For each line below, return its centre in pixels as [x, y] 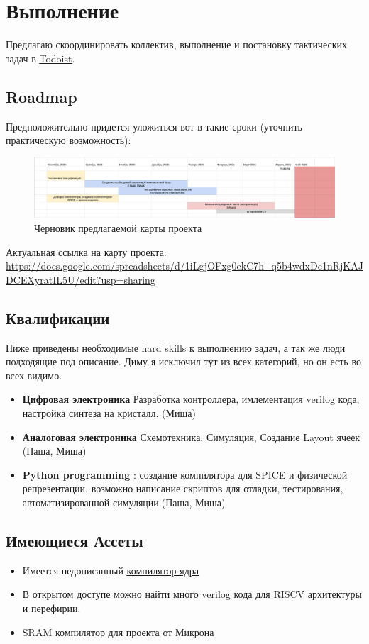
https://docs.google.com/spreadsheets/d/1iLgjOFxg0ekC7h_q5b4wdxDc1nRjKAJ [184, 266]
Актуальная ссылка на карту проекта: [86, 251]
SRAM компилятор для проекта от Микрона [118, 632]
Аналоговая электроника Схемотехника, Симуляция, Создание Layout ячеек [191, 437]
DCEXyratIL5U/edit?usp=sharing [81, 279]
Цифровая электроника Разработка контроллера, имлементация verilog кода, [191, 399]
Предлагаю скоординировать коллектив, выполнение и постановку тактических [176, 44]
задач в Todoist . [40, 58]
